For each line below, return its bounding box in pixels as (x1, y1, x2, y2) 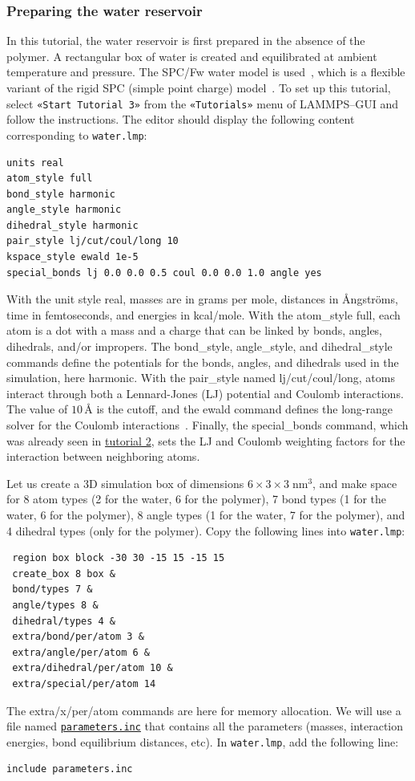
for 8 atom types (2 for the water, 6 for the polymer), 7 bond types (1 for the (6, 490, 387, 507)
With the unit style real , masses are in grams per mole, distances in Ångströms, (6, 291, 398, 307)
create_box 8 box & (12, 567, 116, 580)
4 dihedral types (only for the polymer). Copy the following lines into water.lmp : (6, 522, 405, 539)
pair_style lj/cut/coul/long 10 (6, 235, 179, 247)
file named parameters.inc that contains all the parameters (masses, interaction (6, 718, 404, 734)
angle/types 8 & (12, 600, 99, 611)
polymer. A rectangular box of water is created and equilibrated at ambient (6, 47, 377, 64)
